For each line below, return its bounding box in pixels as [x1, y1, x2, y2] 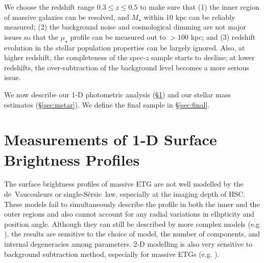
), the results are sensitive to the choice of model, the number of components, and [4, 228, 260, 239]
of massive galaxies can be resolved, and [4, 11, 129, 22]
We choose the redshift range [4, 2, 95, 12]
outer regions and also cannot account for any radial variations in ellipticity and [4, 208, 255, 219]
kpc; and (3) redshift [190, 31, 256, 42]
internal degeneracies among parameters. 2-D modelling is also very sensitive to [4, 239, 253, 249]
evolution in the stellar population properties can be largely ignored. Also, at [4, 42, 245, 52]
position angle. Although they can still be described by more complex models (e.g [4, 218, 260, 229]
